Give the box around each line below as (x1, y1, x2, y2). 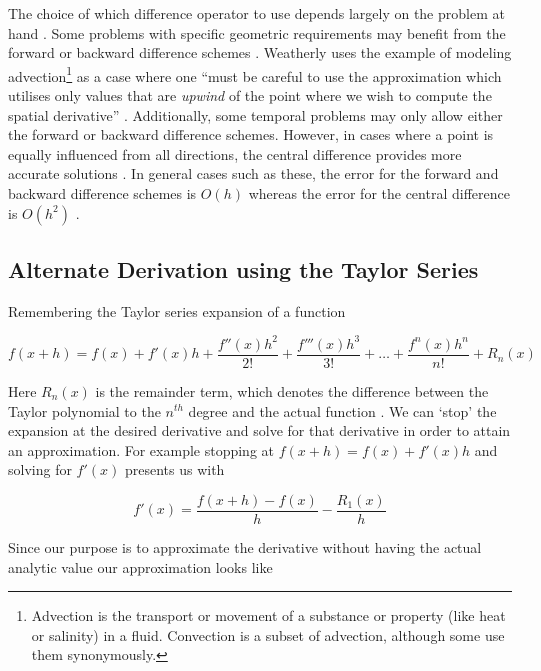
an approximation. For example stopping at (8, 439, 274, 460)
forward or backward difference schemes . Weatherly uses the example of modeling (8, 42, 512, 63)
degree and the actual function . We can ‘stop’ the (188, 400, 497, 421)
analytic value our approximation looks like (8, 556, 273, 577)
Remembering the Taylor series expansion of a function (8, 300, 346, 321)
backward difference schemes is (8, 183, 197, 203)
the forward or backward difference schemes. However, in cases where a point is (8, 124, 494, 145)
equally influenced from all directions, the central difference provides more (8, 143, 462, 164)
